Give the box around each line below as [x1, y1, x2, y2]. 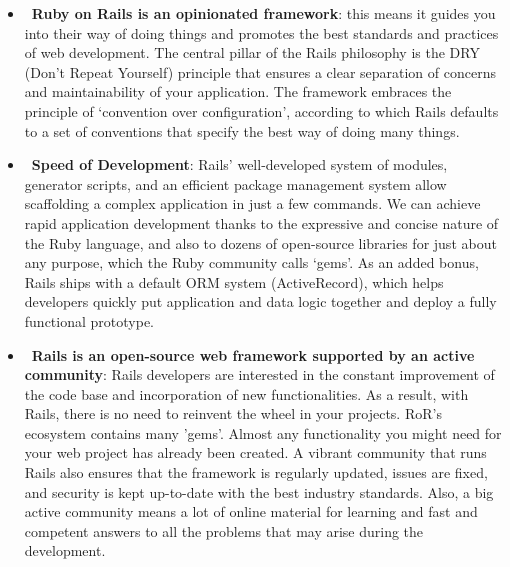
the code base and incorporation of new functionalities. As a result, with [24, 383, 469, 404]
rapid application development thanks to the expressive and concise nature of [24, 212, 499, 233]
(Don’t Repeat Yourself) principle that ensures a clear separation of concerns [24, 61, 496, 82]
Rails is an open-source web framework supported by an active [31, 344, 475, 365]
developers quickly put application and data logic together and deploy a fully [24, 291, 497, 312]
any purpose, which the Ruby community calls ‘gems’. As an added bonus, [24, 252, 479, 273]
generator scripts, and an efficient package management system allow [24, 173, 447, 194]
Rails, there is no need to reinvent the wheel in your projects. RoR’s [24, 403, 442, 424]
